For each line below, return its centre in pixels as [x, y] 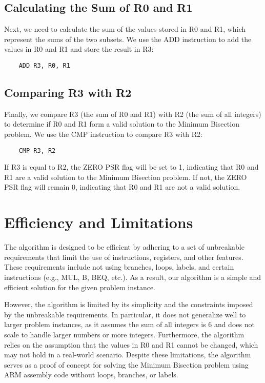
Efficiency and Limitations [99, 222]
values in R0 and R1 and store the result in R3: [79, 49]
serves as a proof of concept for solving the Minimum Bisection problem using [126, 364]
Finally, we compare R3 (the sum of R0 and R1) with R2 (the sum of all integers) [133, 114]
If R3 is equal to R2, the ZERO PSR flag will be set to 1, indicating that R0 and [131, 167]
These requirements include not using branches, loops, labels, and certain [119, 267]
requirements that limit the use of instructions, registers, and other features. [124, 257]
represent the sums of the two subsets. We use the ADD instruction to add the [128, 39]
